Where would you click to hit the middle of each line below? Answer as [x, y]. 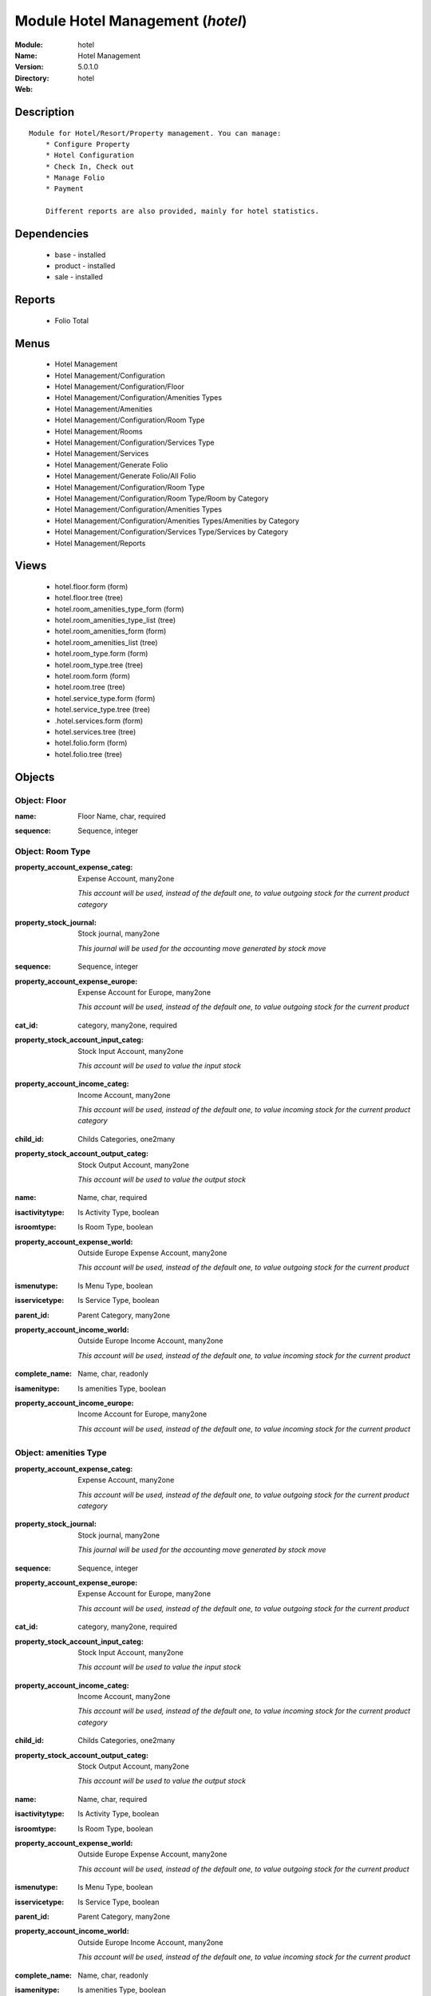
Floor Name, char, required [122, 816]
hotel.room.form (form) [93, 676]
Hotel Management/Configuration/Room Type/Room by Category [162, 498]
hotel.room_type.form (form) [101, 654]
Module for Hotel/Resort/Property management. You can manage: [155, 133]
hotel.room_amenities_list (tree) [107, 642]
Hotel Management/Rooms [99, 431]
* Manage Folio [75, 178]
